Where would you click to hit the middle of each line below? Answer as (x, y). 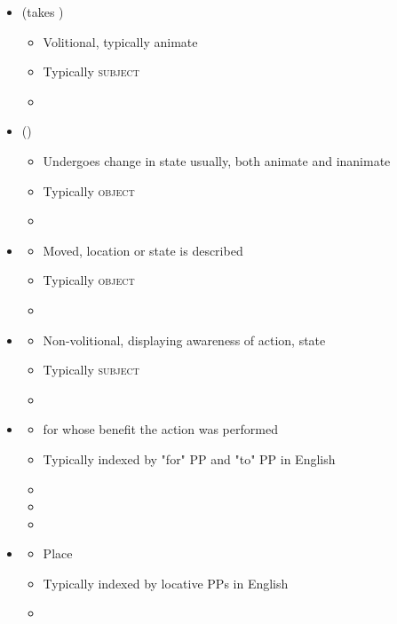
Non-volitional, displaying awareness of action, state (184, 340)
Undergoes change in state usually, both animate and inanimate (217, 160)
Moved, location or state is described (143, 250)
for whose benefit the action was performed (160, 429)
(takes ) (43, 12)
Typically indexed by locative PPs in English (166, 583)
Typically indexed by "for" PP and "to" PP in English (189, 458)
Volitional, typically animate (120, 41)
